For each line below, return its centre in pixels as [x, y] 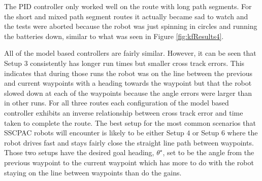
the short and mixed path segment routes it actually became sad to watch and [126, 16]
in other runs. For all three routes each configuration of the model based [117, 103]
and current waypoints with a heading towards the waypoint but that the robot [128, 83]
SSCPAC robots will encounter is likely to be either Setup [94, 133]
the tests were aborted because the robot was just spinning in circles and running [131, 26]
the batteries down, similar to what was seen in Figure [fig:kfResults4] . [114, 36]
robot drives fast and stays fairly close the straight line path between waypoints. [129, 142]
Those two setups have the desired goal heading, [79, 152]
